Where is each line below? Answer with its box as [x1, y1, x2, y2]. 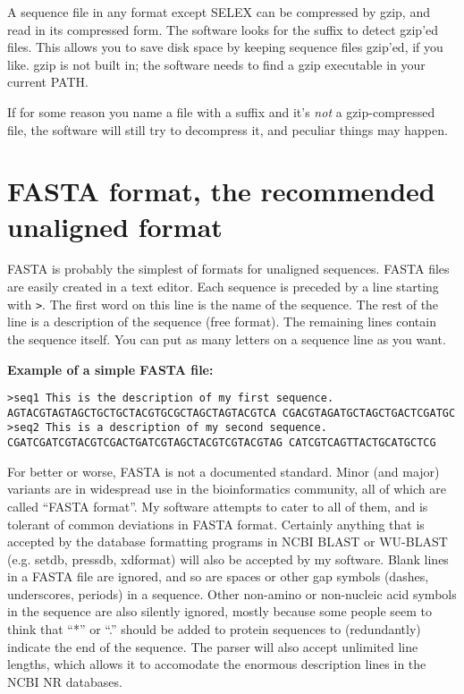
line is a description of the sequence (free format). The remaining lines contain [7, 312, 436, 331]
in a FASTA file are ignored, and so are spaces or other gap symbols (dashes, [7, 567, 429, 586]
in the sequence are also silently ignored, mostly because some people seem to [7, 602, 432, 621]
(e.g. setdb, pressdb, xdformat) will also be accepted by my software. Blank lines [7, 549, 449, 568]
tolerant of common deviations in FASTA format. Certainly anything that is [7, 514, 425, 533]
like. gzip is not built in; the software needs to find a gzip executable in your [7, 55, 426, 73]
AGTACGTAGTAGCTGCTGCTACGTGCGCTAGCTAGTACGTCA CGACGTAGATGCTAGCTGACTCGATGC [7, 406, 456, 419]
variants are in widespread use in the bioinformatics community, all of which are [7, 479, 446, 498]
